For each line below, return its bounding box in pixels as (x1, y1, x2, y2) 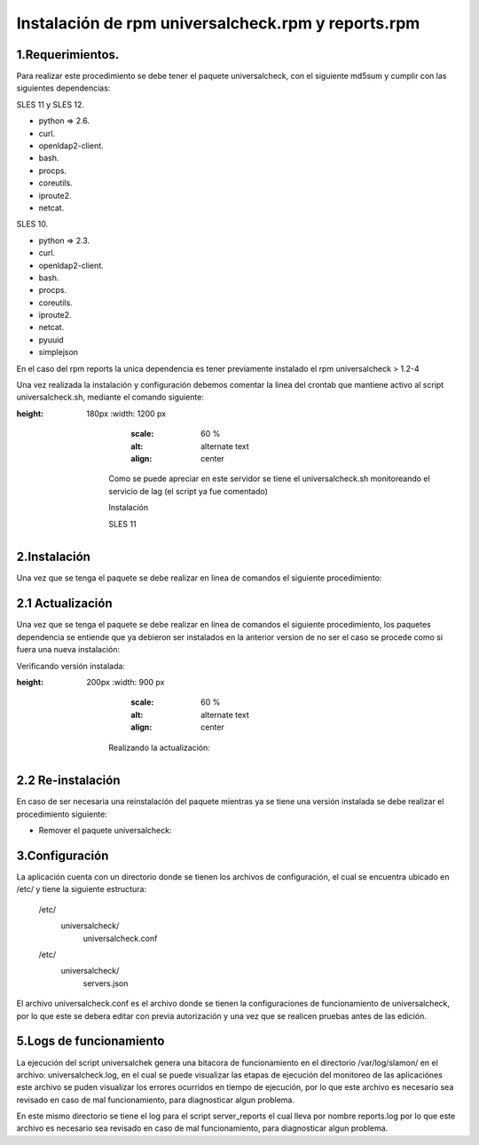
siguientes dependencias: (16, 83, 111, 93)
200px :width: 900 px (86, 676, 165, 687)
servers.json (82, 977, 129, 989)
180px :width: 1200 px (86, 408, 167, 419)
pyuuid (38, 334, 64, 345)
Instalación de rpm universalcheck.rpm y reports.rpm (16, 13, 420, 33)
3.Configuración (16, 849, 109, 863)
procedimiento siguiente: (16, 809, 108, 819)
